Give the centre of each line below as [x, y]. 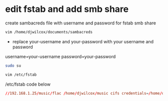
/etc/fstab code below [28, 84]
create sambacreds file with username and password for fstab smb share [81, 23]
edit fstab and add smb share [67, 9]
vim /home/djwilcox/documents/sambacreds [49, 32]
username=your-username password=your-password [60, 56]
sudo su [13, 66]
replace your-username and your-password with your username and [83, 41]
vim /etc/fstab [21, 75]
